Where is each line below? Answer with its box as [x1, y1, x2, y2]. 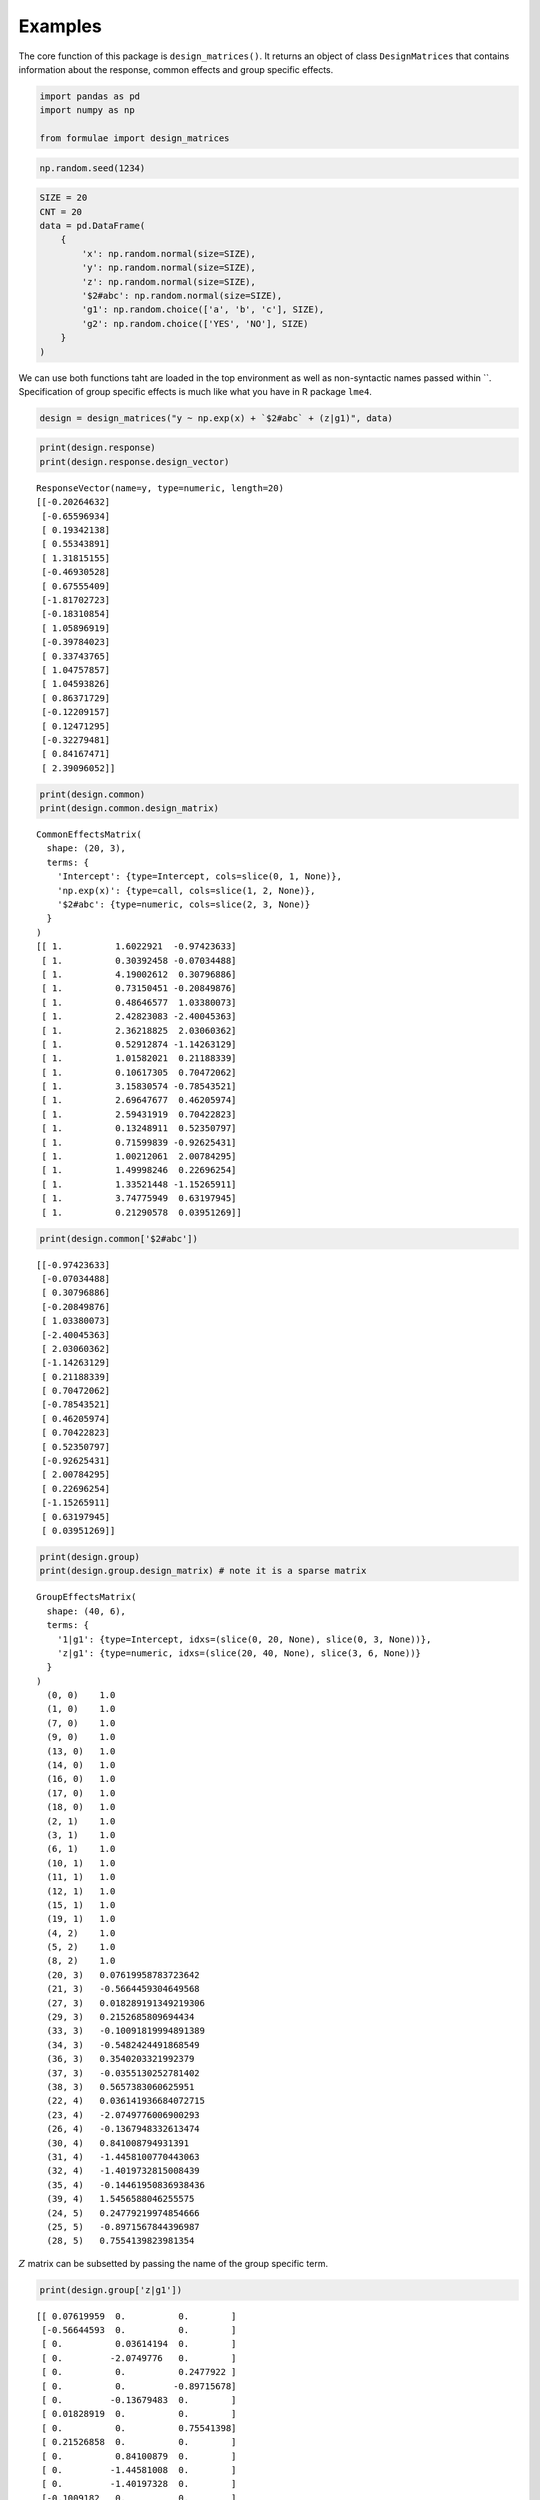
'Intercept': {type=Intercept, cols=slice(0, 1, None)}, [56, 871, 342, 882]
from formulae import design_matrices [39, 133, 230, 144]
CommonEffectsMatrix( [36, 829, 142, 840]
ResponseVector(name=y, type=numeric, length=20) [36, 482, 285, 494]
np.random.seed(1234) [39, 162, 146, 174]
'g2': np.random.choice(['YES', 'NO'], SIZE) [81, 318, 309, 329]
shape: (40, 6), [46, 1605, 127, 1617]
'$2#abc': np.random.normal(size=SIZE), [81, 290, 283, 301]
